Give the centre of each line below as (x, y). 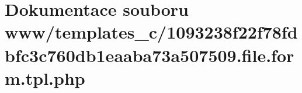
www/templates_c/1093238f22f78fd (151, 32)
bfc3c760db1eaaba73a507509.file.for (150, 55)
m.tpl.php (45, 77)
